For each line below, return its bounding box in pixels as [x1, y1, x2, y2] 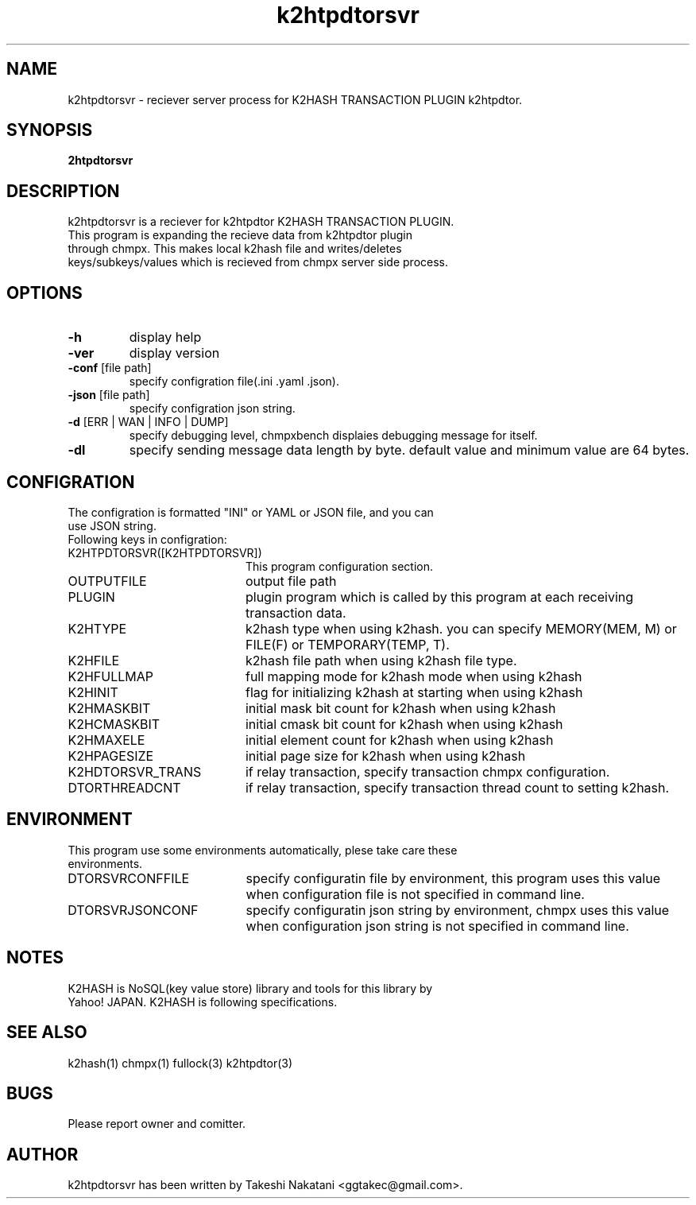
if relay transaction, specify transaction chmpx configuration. [245, 763, 610, 780]
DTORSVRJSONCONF [68, 901, 199, 918]
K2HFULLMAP [68, 668, 153, 684]
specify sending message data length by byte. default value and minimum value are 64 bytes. [129, 442, 690, 459]
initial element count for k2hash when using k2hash [245, 731, 554, 748]
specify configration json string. [129, 401, 296, 416]
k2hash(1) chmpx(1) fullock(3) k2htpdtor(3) [68, 1056, 293, 1070]
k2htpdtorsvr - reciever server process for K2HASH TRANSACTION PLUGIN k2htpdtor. [68, 92, 523, 107]
